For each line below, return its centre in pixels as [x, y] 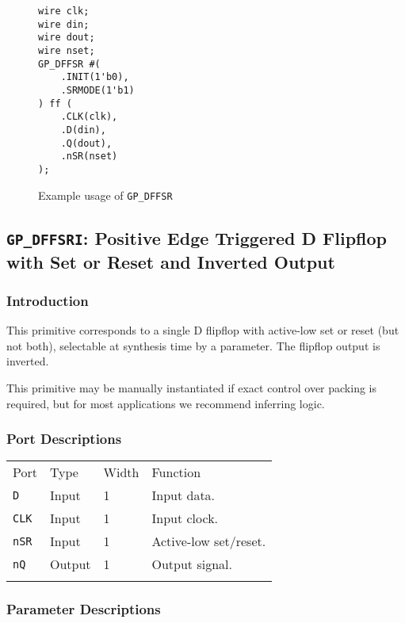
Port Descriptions [64, 439]
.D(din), [83, 130]
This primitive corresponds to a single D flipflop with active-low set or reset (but [203, 330]
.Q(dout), [86, 143]
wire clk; [64, 11]
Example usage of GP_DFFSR [105, 195]
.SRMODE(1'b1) [97, 90]
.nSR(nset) [89, 157]
